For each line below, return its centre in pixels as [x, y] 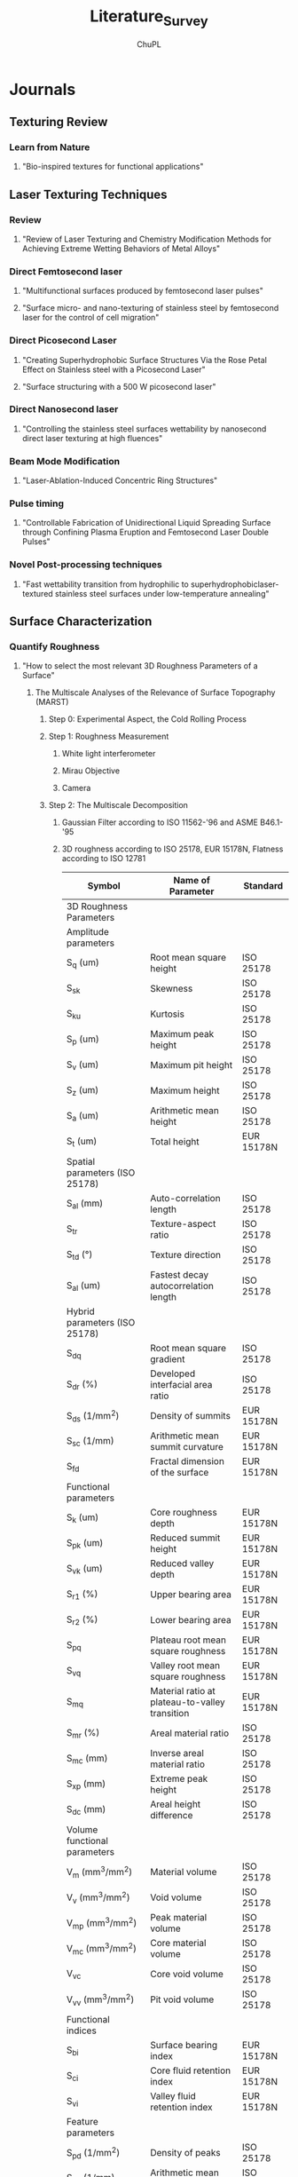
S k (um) [82, 1518]
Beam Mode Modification [65, 461]
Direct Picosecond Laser [63, 341]
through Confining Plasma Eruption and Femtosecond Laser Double [145, 532]
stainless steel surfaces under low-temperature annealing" [162, 593]
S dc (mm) [86, 1809]
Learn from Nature [50, 146]
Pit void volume [182, 1999]
